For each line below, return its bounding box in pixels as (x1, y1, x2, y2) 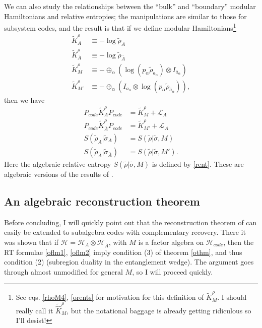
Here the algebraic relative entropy (4, 158, 111, 169)
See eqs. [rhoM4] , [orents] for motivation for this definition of (16, 292, 204, 302)
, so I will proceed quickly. (132, 266, 213, 277)
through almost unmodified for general (4, 266, 123, 277)
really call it (16, 305, 53, 315)
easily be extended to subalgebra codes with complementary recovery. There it (4, 227, 246, 237)
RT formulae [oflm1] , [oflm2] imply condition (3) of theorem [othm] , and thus (4, 246, 242, 257)
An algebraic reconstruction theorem (4, 193, 200, 209)
